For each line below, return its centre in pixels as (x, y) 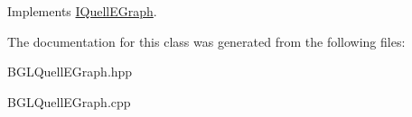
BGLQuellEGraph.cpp (69, 101)
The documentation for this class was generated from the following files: (206, 41)
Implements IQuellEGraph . (82, 11)
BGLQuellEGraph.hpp (70, 72)
